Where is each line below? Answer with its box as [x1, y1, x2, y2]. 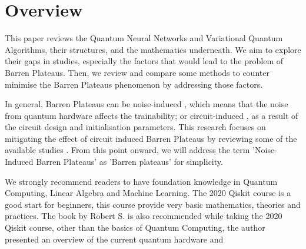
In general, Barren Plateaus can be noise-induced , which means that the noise [5, 98, 288, 110]
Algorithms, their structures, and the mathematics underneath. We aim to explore [5, 43, 301, 55]
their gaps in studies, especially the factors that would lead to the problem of [5, 55, 284, 67]
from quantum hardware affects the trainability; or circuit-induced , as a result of [5, 109, 298, 121]
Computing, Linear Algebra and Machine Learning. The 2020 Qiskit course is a [5, 187, 291, 199]
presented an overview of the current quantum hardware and [5, 233, 224, 245]
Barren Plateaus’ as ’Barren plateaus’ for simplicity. [36, 155, 223, 168]
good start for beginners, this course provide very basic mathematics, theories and [5, 198, 301, 210]
